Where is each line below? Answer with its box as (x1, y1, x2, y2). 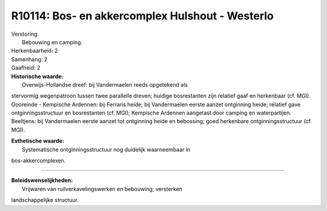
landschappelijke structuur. (11, 196, 79, 204)
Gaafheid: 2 (11, 64, 41, 72)
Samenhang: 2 (11, 55, 48, 63)
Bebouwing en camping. (22, 38, 83, 45)
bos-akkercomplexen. (11, 157, 66, 164)
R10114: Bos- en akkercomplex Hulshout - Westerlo (11, 9, 274, 22)
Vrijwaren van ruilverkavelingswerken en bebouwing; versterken (22, 185, 183, 192)
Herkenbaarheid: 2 (11, 47, 58, 55)
